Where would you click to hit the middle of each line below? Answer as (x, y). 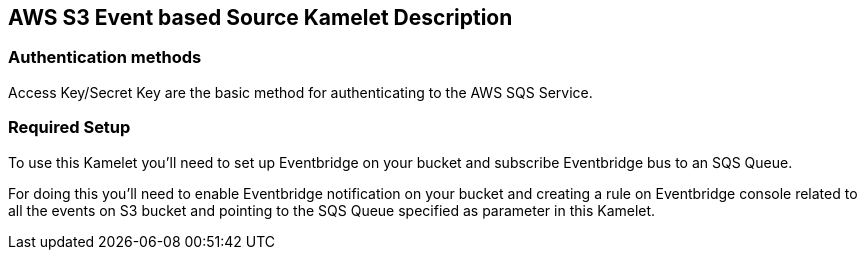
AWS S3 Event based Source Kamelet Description (260, 17)
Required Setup (69, 127)
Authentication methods (105, 57)
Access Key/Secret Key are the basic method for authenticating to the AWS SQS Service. (300, 92)
